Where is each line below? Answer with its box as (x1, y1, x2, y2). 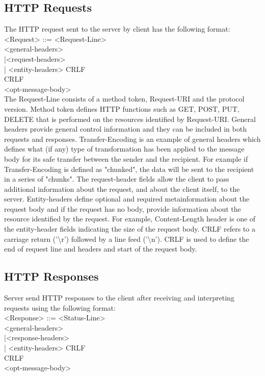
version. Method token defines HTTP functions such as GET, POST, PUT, (4, 103, 240, 114)
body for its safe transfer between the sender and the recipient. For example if (4, 153, 248, 164)
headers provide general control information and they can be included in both (4, 123, 247, 134)
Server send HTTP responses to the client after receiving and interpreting (4, 292, 234, 303)
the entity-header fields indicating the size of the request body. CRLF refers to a (4, 223, 255, 234)
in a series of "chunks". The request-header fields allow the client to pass (4, 173, 229, 184)
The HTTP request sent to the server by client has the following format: (4, 23, 230, 34)
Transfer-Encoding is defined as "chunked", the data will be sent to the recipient (4, 163, 254, 174)
